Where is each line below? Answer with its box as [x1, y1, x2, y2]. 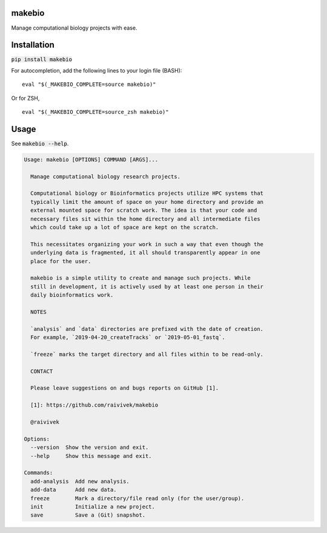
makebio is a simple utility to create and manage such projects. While [30, 275, 251, 281]
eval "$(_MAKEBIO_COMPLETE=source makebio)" [22, 81, 157, 88]
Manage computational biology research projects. [30, 173, 181, 180]
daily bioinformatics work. [30, 292, 114, 299]
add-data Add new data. [30, 486, 117, 493]
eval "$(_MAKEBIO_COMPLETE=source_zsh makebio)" [22, 108, 169, 115]
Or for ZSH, [11, 94, 40, 102]
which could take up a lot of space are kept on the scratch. [30, 224, 219, 231]
